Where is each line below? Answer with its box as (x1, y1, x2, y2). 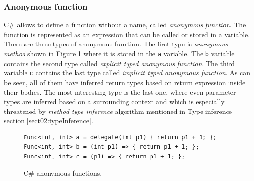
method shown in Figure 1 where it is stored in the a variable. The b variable (4, 48, 235, 58)
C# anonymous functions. (24, 167, 102, 178)
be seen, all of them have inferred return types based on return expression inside (4, 77, 246, 87)
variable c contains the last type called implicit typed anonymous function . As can (4, 68, 251, 78)
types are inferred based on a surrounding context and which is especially (4, 96, 225, 107)
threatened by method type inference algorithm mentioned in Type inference (4, 106, 232, 116)
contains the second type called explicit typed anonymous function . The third (4, 58, 235, 68)
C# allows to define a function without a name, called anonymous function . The (4, 20, 246, 30)
